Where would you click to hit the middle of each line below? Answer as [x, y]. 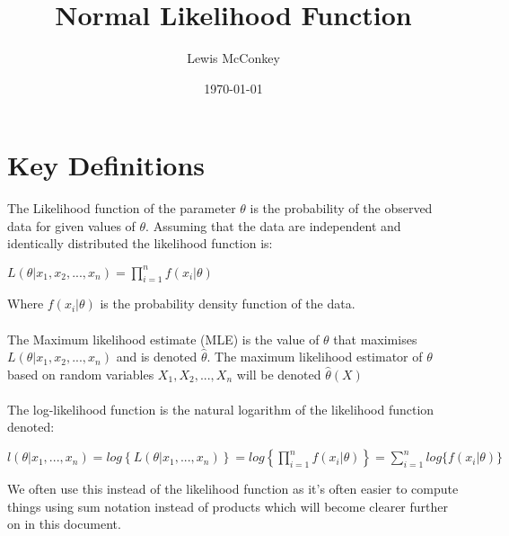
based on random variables [81, 374]
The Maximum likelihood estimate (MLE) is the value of [163, 339]
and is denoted [157, 357]
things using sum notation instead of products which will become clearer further [228, 506]
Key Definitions [106, 165]
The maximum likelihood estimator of [319, 357]
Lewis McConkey [233, 58]
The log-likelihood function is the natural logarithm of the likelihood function [221, 409]
